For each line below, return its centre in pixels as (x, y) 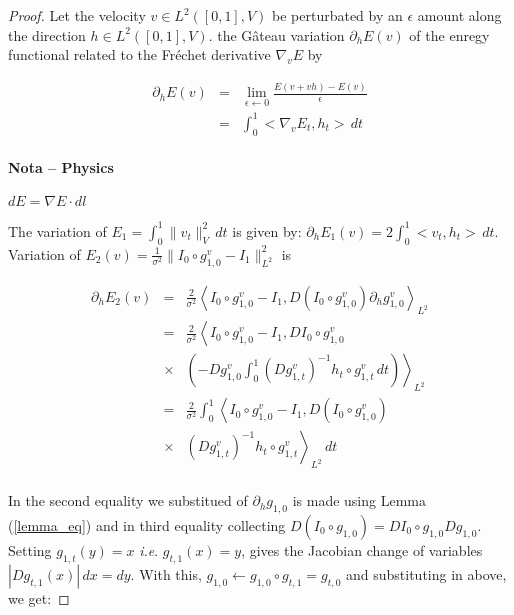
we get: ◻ (39, 597)
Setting (30, 549)
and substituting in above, (426, 573)
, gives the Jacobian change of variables (362, 549)
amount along (459, 15)
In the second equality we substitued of (128, 500)
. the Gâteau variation (276, 34)
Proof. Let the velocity (77, 15)
